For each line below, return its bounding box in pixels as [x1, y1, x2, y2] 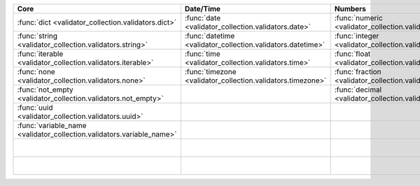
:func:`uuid [17, 103, 53, 112]
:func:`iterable [17, 49, 64, 59]
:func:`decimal [334, 85, 382, 94]
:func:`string [17, 31, 58, 41]
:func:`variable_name [17, 121, 87, 130]
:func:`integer [334, 31, 379, 41]
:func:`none [17, 67, 55, 76]
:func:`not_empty [17, 85, 73, 94]
